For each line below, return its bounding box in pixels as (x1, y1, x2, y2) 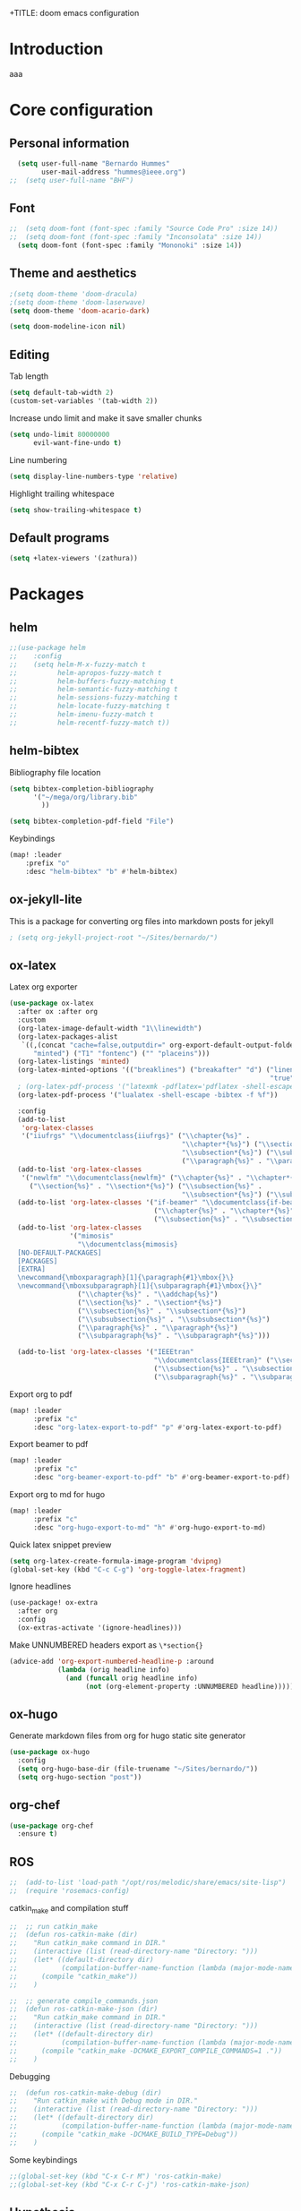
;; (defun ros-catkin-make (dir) (9, 1930, 139, 1940)
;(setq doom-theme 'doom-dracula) (9, 289, 139, 298)
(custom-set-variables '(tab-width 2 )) (9, 397, 159, 406)
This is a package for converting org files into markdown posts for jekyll (9, 915, 274, 926)
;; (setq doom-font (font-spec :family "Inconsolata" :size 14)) (9, 233, 262, 242)
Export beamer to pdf (9, 1439, 89, 1450)
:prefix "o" (25, 859, 70, 868)
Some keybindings (9, 2154, 78, 2165)
